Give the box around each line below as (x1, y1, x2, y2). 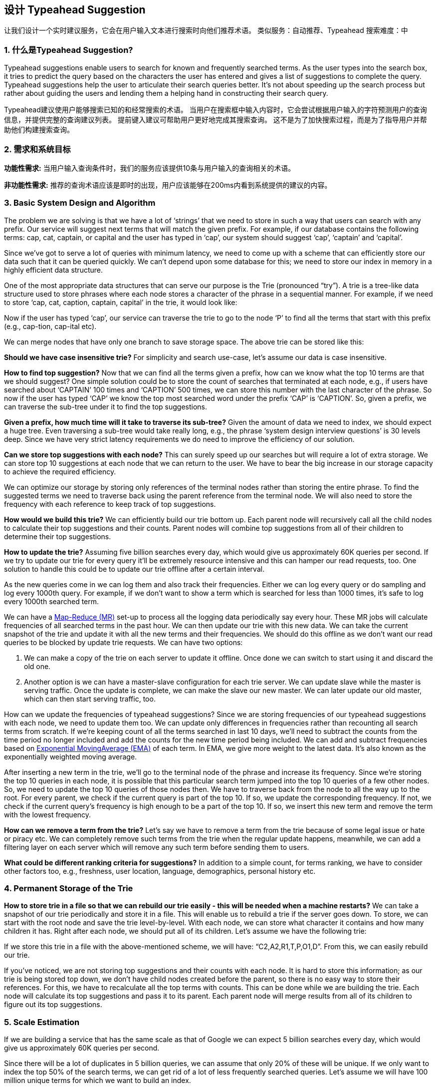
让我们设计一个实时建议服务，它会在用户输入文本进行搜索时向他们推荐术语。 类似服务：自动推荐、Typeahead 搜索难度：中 (4, 26, 408, 35)
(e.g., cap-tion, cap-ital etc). (4, 322, 97, 331)
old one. (24, 662, 51, 671)
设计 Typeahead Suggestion (4, 3, 146, 16)
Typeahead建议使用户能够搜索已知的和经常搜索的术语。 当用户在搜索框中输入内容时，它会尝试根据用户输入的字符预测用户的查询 (4, 105, 427, 114)
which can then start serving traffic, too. (24, 694, 156, 703)
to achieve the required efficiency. (4, 467, 116, 476)
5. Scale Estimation (4, 1017, 80, 1027)
